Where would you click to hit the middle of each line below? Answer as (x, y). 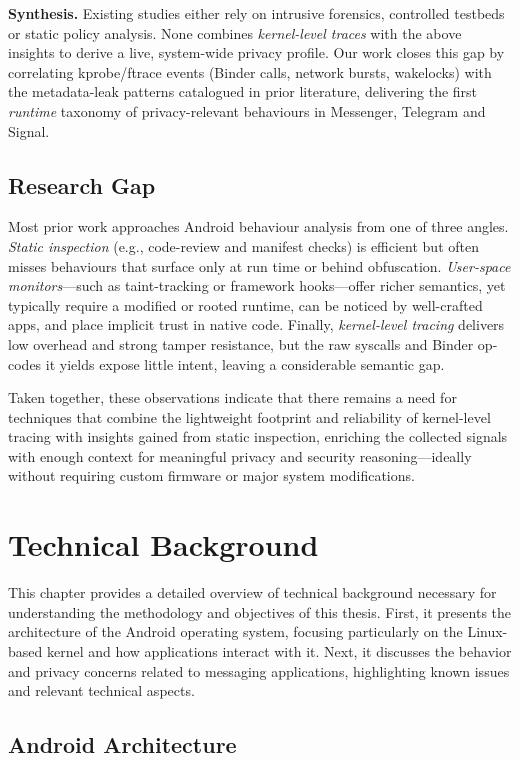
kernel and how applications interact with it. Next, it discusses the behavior (279, 650)
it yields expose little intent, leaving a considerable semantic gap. (245, 363)
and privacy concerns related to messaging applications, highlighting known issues (259, 670)
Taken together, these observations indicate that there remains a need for (232, 397)
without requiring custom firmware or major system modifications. (211, 475)
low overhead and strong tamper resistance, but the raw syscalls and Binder (241, 343)
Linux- (487, 631)
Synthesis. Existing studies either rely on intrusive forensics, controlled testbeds (256, 13)
